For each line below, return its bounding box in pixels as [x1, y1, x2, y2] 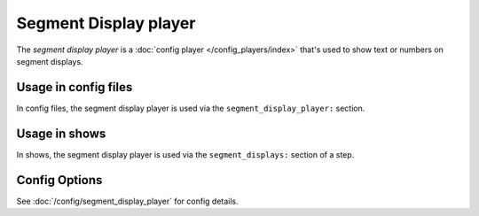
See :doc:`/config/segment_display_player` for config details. [16, 196, 239, 206]
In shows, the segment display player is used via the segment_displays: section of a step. [16, 149, 355, 159]
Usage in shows [16, 126, 106, 141]
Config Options [16, 173, 103, 188]
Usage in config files [16, 80, 133, 95]
